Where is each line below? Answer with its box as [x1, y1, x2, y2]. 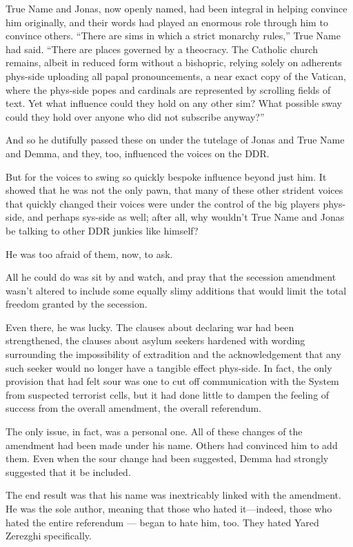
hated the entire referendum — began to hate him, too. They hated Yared [6, 515, 319, 529]
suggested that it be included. [6, 464, 131, 479]
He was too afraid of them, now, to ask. [6, 246, 173, 261]
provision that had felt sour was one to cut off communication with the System [6, 374, 339, 388]
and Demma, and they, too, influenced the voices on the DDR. [6, 146, 270, 160]
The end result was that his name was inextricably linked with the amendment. [6, 488, 341, 502]
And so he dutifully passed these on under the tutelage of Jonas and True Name [6, 132, 345, 147]
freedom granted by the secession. [6, 297, 148, 311]
